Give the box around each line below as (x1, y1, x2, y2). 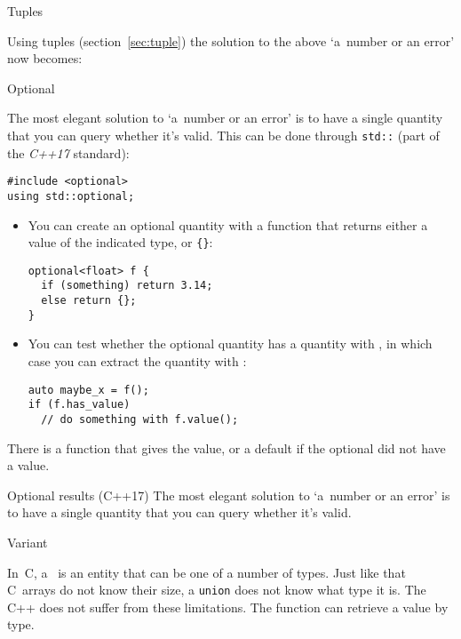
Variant (7, 532, 48, 551)
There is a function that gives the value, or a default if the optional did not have (7, 438, 446, 457)
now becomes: (7, 49, 83, 68)
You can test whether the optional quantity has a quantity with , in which (28, 334, 433, 353)
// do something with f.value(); (41, 412, 239, 426)
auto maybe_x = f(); (28, 383, 149, 396)
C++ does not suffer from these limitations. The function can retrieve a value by (7, 597, 449, 616)
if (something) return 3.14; (41, 279, 213, 292)
